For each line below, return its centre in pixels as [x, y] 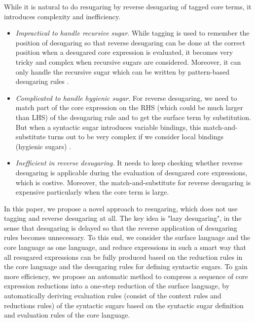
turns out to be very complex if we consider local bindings [136, 137]
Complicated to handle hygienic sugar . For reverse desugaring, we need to [126, 98]
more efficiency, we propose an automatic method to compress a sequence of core [126, 276]
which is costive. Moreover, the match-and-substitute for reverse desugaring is [133, 182]
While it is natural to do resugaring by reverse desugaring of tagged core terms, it [128, 6]
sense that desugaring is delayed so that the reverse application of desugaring [121, 227]
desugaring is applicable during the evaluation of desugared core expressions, [131, 172]
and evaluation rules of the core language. [67, 315]
